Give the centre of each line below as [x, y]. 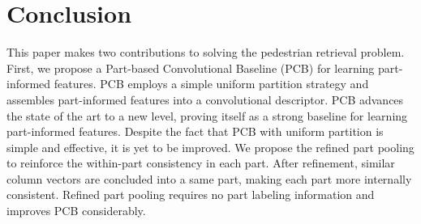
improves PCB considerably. [76, 211]
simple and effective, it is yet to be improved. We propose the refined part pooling [210, 147]
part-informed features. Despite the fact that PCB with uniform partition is [195, 131]
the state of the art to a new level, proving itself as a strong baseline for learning [207, 115]
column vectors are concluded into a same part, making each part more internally [209, 178]
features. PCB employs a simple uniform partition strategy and [211, 84]
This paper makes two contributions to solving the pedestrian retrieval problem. [206, 52]
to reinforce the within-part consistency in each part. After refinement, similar [201, 163]
